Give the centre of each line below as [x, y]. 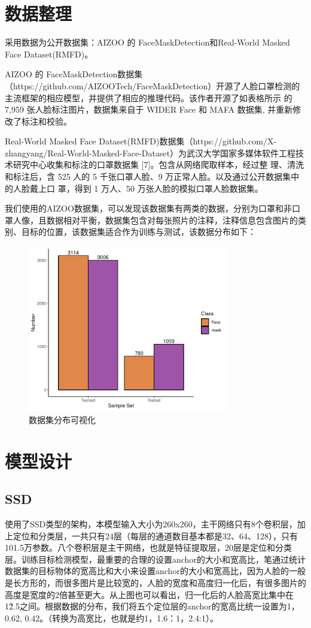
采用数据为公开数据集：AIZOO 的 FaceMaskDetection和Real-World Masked [147, 42]
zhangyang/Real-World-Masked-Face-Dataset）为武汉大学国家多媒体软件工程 [150, 153]
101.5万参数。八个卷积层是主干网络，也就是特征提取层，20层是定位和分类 [148, 547]
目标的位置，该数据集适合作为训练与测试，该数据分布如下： [138, 232]
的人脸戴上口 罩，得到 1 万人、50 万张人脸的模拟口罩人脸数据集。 [134, 188]
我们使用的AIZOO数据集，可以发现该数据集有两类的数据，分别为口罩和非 [148, 208]
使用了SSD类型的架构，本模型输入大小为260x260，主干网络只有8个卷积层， [151, 523]
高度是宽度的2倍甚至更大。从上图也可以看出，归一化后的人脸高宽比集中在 [149, 594]
